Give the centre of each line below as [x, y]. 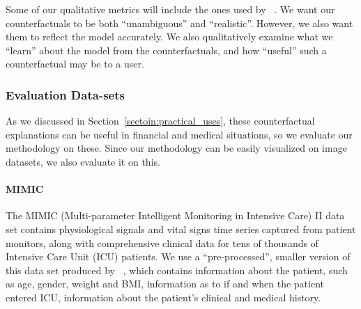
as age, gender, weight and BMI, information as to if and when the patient [165, 284]
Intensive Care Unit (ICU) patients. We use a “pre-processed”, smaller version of [178, 256]
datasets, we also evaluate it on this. [83, 161]
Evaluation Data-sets [65, 94]
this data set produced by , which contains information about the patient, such [177, 270]
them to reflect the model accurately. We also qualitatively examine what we [169, 37]
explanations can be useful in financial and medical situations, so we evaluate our [179, 134]
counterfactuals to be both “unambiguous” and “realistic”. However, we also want [179, 23]
